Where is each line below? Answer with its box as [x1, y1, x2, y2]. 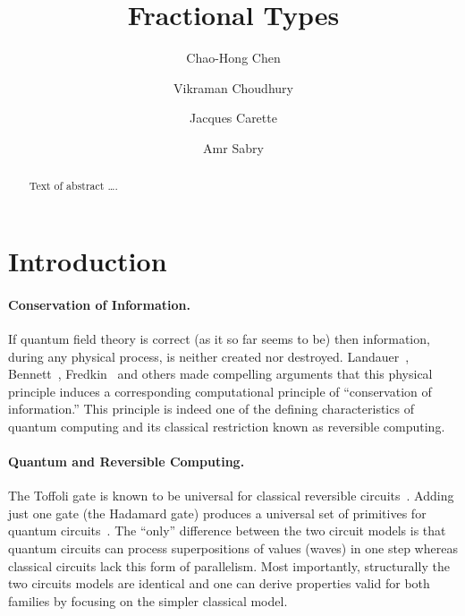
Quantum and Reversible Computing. [8, 452, 245, 471]
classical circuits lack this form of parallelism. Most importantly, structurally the [8, 556, 450, 575]
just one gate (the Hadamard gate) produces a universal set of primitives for [8, 503, 427, 522]
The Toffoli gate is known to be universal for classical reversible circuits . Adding [8, 486, 454, 505]
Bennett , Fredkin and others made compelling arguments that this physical [8, 364, 433, 383]
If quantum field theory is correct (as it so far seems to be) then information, [8, 329, 430, 347]
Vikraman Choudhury [173, 78, 293, 97]
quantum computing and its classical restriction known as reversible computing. [8, 416, 445, 435]
